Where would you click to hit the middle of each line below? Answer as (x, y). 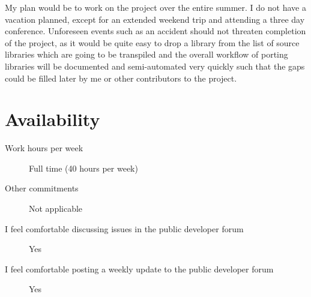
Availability (53, 119)
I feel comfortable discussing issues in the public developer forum (124, 228)
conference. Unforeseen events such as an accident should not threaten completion (155, 31)
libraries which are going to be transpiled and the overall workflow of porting (146, 54)
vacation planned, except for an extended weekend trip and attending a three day (155, 19)
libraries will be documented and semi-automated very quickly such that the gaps (155, 66)
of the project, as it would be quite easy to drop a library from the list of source (152, 42)
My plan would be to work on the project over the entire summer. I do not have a (155, 7)
